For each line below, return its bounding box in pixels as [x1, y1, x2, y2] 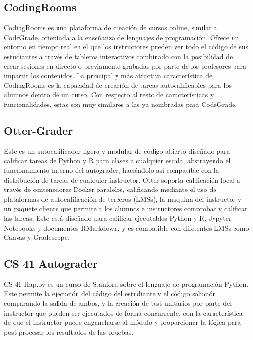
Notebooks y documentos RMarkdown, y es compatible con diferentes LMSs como [4, 222, 249, 233]
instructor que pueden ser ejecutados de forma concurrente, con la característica [4, 307, 243, 318]
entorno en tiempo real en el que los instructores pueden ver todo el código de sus [4, 42, 249, 52]
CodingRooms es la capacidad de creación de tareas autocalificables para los [4, 80, 232, 90]
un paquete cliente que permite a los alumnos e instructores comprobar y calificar [4, 203, 248, 213]
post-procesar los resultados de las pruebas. [4, 326, 134, 337]
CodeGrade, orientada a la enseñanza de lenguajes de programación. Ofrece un [4, 32, 239, 42]
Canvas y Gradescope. [4, 232, 70, 242]
